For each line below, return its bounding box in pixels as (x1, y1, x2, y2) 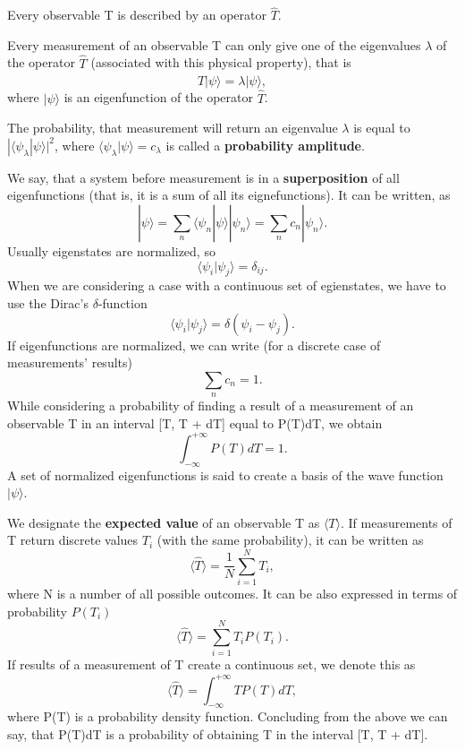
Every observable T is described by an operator (7, 5, 266, 24)
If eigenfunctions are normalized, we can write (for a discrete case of (7, 335, 381, 354)
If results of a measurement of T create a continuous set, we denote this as (7, 655, 416, 674)
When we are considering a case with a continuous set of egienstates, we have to (7, 276, 446, 295)
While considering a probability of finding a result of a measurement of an (7, 396, 414, 415)
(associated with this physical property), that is (90, 53, 351, 72)
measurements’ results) (7, 353, 132, 372)
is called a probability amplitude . (165, 135, 365, 154)
